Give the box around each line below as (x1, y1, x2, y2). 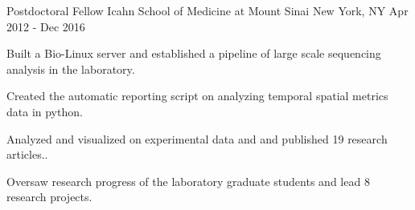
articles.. (6, 146, 48, 163)
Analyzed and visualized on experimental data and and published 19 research (6, 130, 388, 147)
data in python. (6, 103, 83, 119)
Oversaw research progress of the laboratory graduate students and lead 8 (6, 172, 370, 189)
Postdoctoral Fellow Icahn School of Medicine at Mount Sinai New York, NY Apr (6, 2, 409, 18)
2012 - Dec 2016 (6, 18, 85, 34)
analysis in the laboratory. (6, 60, 135, 77)
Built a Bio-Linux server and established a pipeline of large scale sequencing (6, 45, 381, 62)
